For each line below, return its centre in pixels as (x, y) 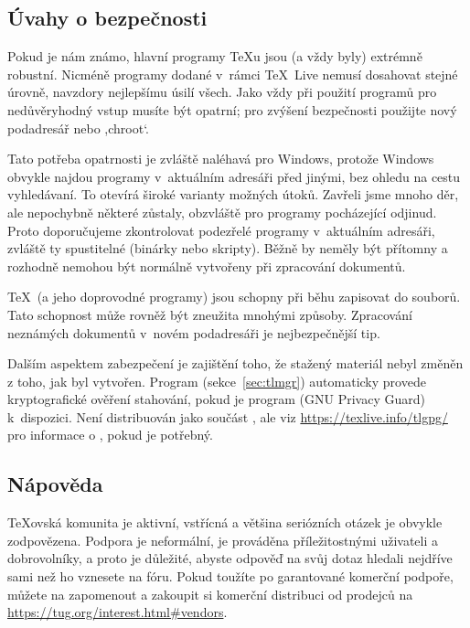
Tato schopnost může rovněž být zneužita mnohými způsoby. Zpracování (210, 314)
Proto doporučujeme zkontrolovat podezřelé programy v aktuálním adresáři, (221, 230)
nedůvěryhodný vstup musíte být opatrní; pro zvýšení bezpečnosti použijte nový (232, 109)
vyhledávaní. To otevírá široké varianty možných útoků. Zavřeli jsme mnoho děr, (233, 194)
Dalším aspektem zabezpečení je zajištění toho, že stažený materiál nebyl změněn (235, 363)
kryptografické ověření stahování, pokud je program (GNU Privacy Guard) (216, 399)
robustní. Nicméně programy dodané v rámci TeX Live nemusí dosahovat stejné (233, 74)
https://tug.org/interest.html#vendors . (117, 612)
